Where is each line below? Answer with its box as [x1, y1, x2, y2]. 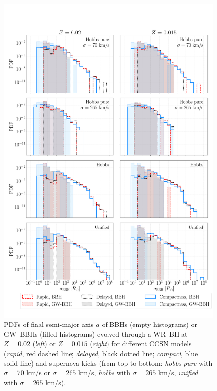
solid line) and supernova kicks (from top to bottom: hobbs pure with [4, 358, 213, 368]
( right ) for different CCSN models [90, 338, 192, 349]
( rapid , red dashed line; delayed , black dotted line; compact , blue [4, 348, 198, 358]
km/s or [26, 367, 51, 378]
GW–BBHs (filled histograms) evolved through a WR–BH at [4, 328, 188, 339]
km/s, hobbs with [78, 367, 130, 378]
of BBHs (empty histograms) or [102, 319, 197, 329]
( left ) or [32, 338, 56, 349]
